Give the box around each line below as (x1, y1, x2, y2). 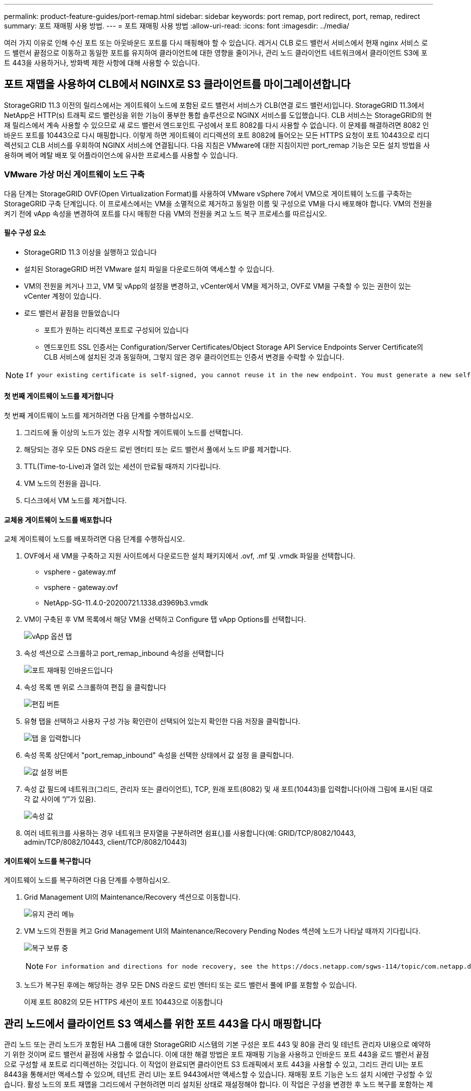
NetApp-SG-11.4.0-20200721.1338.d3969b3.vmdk (44, 598, 209, 607)
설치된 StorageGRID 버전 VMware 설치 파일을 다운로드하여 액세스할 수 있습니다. (24, 264, 274, 273)
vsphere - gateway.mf (44, 567, 116, 576)
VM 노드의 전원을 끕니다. (24, 479, 101, 488)
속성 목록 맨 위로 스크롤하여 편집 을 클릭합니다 (24, 683, 167, 692)
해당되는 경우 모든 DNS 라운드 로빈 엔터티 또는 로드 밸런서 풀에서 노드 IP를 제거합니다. (24, 445, 291, 454)
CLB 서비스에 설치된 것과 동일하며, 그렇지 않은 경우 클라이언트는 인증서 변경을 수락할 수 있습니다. (44, 352, 344, 361)
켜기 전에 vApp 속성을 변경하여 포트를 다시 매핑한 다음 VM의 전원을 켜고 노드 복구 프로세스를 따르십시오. (4, 209, 327, 218)
